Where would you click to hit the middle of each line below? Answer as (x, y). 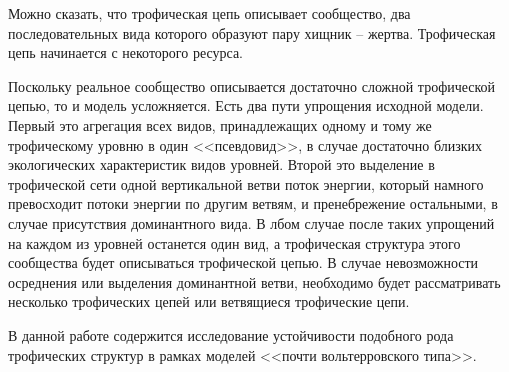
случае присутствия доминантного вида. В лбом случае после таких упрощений (251, 222)
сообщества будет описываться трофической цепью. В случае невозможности (243, 262)
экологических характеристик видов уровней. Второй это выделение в (221, 164)
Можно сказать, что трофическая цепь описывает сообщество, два (209, 13)
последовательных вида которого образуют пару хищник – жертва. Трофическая (252, 32)
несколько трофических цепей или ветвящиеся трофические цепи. (209, 301)
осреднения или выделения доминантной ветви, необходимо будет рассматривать (254, 281)
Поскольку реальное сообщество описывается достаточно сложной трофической (252, 85)
